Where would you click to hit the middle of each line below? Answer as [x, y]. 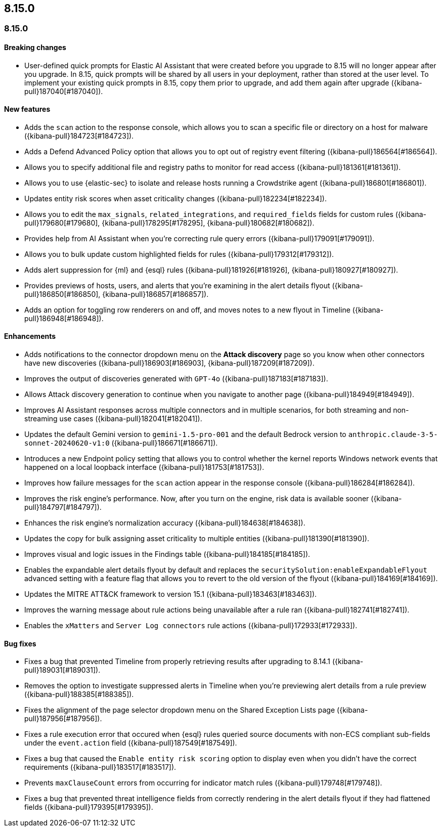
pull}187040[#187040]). [64, 91]
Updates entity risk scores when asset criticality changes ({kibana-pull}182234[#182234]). [176, 198]
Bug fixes [20, 643]
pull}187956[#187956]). [63, 719]
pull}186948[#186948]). [64, 318]
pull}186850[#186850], [62, 294]
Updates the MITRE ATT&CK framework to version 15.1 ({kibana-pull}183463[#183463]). [171, 594]
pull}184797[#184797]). [63, 507]
